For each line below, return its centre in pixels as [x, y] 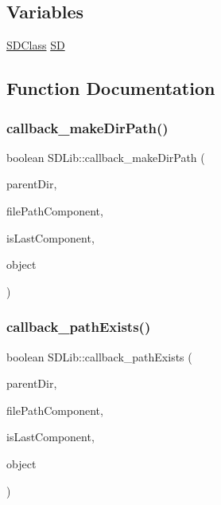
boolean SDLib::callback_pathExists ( [99, 356]
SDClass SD [36, 45]
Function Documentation [111, 88]
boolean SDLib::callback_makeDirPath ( [106, 157]
